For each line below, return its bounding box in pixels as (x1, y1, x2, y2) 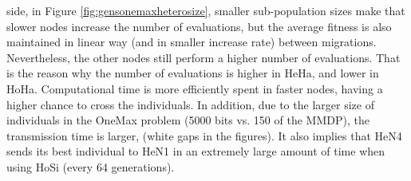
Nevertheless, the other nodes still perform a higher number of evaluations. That (6, 49, 401, 65)
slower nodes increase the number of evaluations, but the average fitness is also (6, 18, 392, 34)
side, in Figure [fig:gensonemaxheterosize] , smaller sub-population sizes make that (6, 2, 405, 18)
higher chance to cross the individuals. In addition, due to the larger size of (6, 96, 374, 112)
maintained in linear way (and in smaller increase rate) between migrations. (6, 33, 377, 50)
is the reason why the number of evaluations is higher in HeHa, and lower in (6, 65, 379, 81)
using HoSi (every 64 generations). (6, 158, 175, 175)
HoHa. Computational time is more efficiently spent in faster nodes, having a (6, 80, 383, 96)
